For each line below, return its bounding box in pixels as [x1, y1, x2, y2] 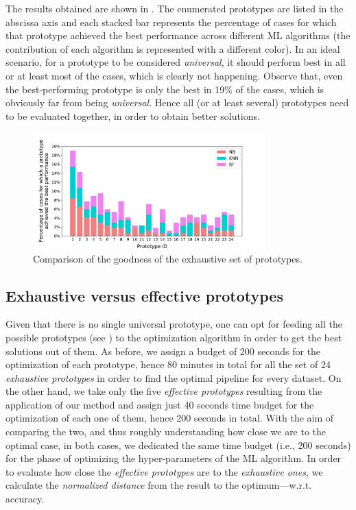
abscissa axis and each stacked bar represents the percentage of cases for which [5, 14, 337, 29]
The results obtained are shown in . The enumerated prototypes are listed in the [5, 1, 344, 15]
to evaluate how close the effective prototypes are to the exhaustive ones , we [5, 464, 323, 478]
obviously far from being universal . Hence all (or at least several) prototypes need [5, 95, 349, 110]
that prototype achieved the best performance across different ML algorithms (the [5, 28, 351, 42]
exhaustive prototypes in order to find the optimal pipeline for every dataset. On [5, 370, 342, 385]
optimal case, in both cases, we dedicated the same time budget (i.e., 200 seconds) [5, 437, 351, 452]
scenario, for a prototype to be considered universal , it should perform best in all [5, 55, 346, 69]
